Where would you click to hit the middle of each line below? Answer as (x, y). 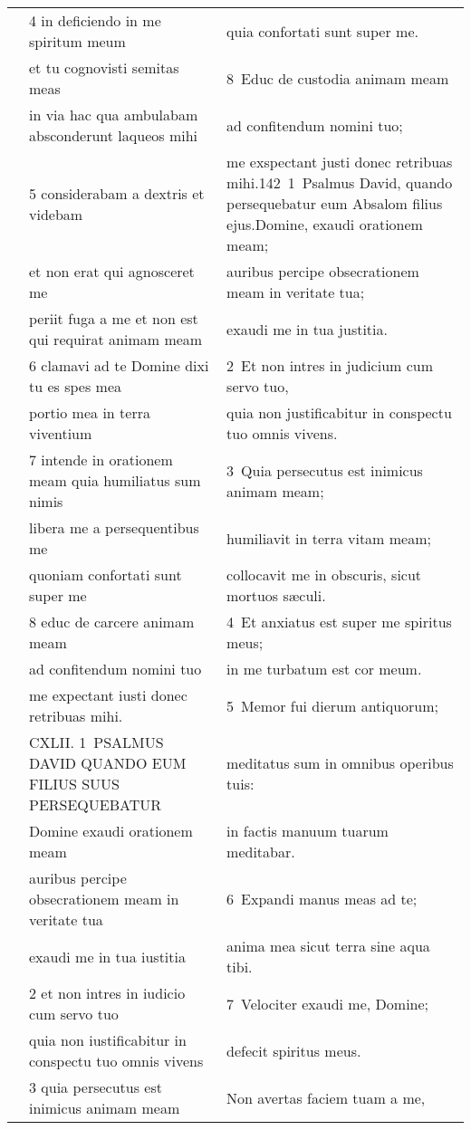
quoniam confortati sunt (106, 575)
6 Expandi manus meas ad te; (322, 899)
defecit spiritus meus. (294, 1050)
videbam (56, 214)
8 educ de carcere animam (112, 622)
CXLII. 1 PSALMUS (96, 742)
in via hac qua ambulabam (114, 115)
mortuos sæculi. (276, 595)
